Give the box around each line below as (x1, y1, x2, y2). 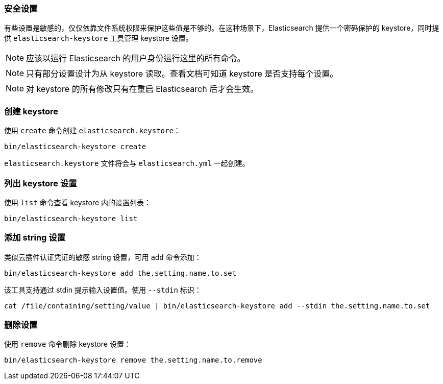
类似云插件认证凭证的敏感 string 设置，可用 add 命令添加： (4, 252, 202, 261)
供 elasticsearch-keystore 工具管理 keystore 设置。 (4, 34, 193, 43)
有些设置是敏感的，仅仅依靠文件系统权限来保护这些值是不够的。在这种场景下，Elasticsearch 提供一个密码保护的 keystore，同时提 (4, 23, 439, 33)
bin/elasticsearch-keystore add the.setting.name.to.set (4, 269, 237, 277)
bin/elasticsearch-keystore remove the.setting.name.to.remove (4, 356, 262, 365)
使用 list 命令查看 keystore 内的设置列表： (4, 198, 152, 207)
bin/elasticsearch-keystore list (4, 214, 138, 223)
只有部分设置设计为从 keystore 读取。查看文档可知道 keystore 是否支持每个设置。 (26, 68, 338, 79)
